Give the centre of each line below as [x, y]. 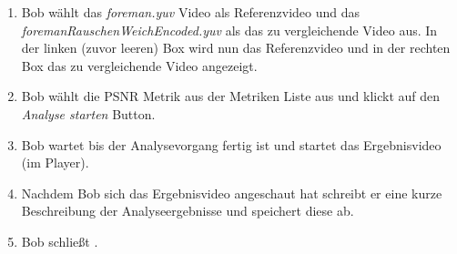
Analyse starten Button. [88, 113]
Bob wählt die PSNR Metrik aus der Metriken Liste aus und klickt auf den [231, 96]
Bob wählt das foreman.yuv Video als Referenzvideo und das [191, 12]
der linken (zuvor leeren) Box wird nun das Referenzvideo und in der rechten [236, 48]
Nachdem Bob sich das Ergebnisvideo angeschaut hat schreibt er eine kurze [232, 193]
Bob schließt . [60, 241]
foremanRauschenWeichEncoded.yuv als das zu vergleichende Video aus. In [229, 30]
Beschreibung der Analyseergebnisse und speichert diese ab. [188, 211]
